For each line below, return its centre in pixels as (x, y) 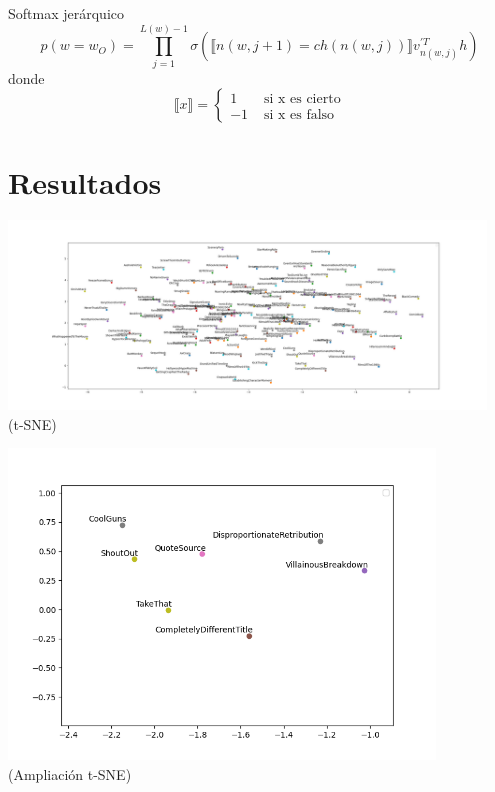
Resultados (85, 181)
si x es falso (299, 114)
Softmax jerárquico (66, 13)
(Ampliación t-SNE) (70, 773)
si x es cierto (302, 98)
